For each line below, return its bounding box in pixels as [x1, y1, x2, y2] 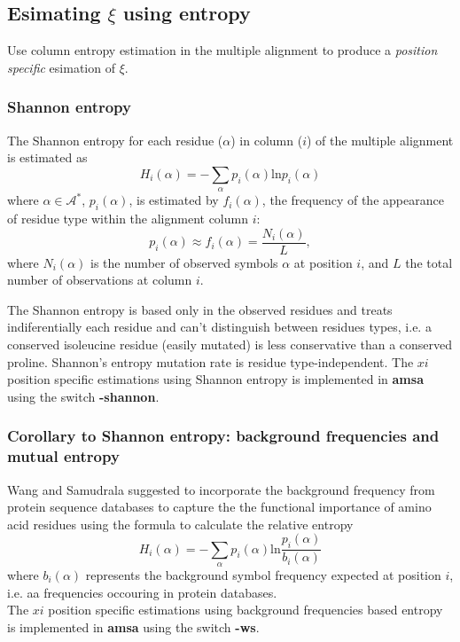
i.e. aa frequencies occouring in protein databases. [7, 583, 277, 601]
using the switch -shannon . [7, 387, 160, 405]
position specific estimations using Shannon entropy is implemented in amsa [7, 370, 424, 388]
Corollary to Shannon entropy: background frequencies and [7, 425, 440, 447]
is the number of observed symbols [90, 253, 278, 271]
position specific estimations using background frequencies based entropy [48, 600, 443, 619]
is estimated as [7, 148, 88, 167]
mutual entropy [7, 445, 120, 467]
